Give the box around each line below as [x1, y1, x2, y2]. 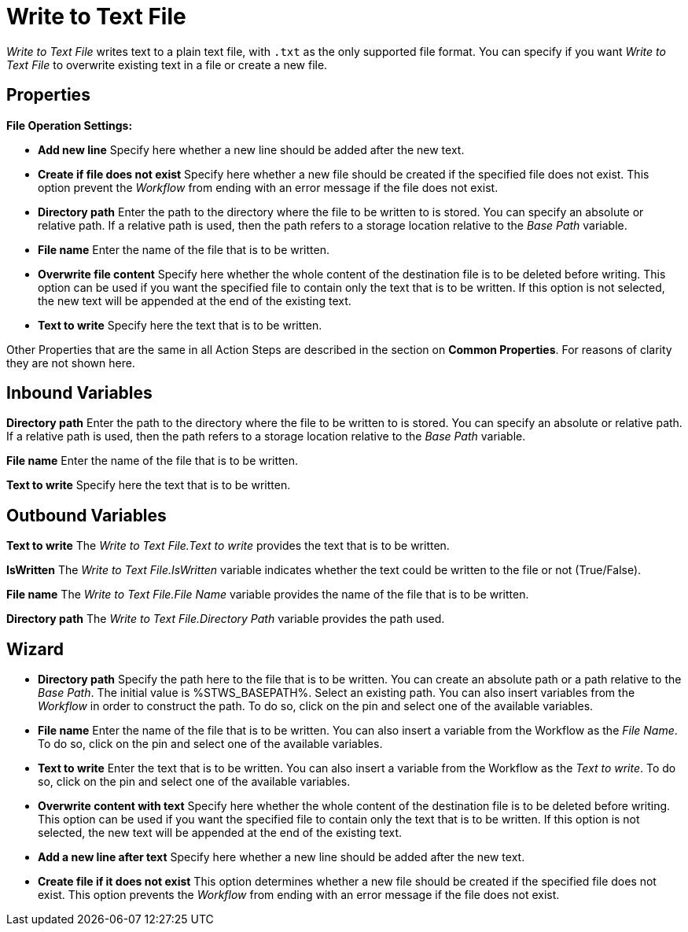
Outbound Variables [6, 505, 167, 525]
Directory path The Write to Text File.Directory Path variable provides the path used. [6, 612, 445, 626]
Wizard [6, 639, 64, 659]
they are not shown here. [6, 355, 135, 370]
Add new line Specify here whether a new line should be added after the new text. [38, 142, 465, 157]
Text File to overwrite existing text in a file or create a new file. [6, 57, 328, 72]
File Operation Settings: [6, 118, 133, 132]
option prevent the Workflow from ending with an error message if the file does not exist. [38, 180, 499, 194]
